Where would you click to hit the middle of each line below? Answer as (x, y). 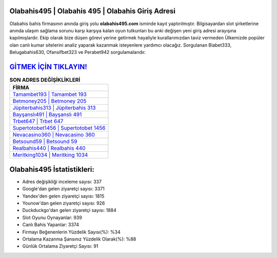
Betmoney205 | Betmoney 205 (50, 101)
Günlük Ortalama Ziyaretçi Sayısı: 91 (60, 246)
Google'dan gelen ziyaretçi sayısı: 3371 (64, 189)
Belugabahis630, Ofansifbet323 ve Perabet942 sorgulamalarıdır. (78, 52)
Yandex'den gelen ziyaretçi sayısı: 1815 (63, 196)
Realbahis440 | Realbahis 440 (49, 148)
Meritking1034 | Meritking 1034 (50, 155)
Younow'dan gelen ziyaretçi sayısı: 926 (64, 203)
